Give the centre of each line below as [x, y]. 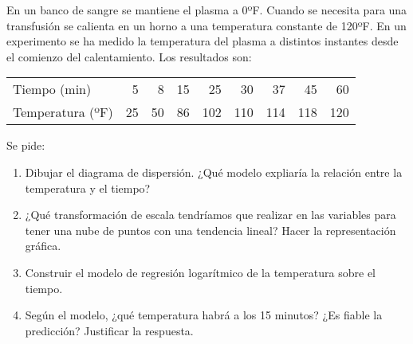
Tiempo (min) [52, 89]
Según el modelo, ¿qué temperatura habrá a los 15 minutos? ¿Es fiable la [204, 315]
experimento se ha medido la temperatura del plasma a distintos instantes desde [203, 41]
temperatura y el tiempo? [88, 188]
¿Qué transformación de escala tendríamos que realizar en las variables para [210, 215]
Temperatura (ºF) [63, 112]
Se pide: [26, 145]
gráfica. [43, 246]
